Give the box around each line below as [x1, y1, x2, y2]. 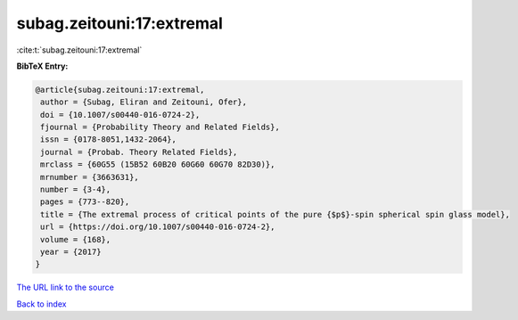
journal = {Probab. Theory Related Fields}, [40, 147, 238, 157]
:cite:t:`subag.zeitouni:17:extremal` [16, 45, 143, 55]
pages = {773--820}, [40, 197, 130, 207]
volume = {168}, [40, 234, 111, 244]
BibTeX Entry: [16, 61, 69, 71]
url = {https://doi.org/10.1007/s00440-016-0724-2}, [40, 222, 275, 232]
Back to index [16, 299, 67, 309]
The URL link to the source [16, 282, 115, 293]
